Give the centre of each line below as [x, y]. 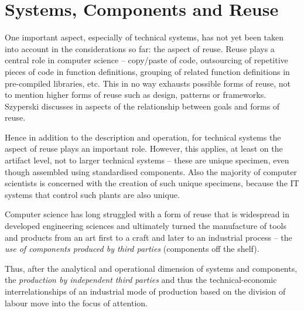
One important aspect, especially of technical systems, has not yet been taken [144, 37]
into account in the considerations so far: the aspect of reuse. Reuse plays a [140, 48]
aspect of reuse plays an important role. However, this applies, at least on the [144, 148]
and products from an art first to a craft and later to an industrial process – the [148, 237]
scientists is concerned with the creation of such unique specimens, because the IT [152, 183]
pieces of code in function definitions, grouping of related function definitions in [147, 71]
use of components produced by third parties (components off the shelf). [132, 249]
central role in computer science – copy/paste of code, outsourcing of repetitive [146, 60]
